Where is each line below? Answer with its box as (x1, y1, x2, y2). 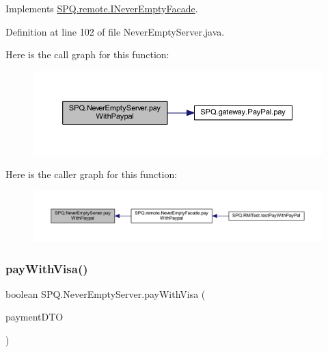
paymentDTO (5, 310, 64, 324)
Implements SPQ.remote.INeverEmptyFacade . (5, 1, 198, 15)
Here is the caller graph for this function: (5, 166, 178, 181)
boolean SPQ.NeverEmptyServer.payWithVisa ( (5, 286, 206, 301)
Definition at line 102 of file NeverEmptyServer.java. (5, 24, 225, 38)
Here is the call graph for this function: (5, 47, 169, 62)
